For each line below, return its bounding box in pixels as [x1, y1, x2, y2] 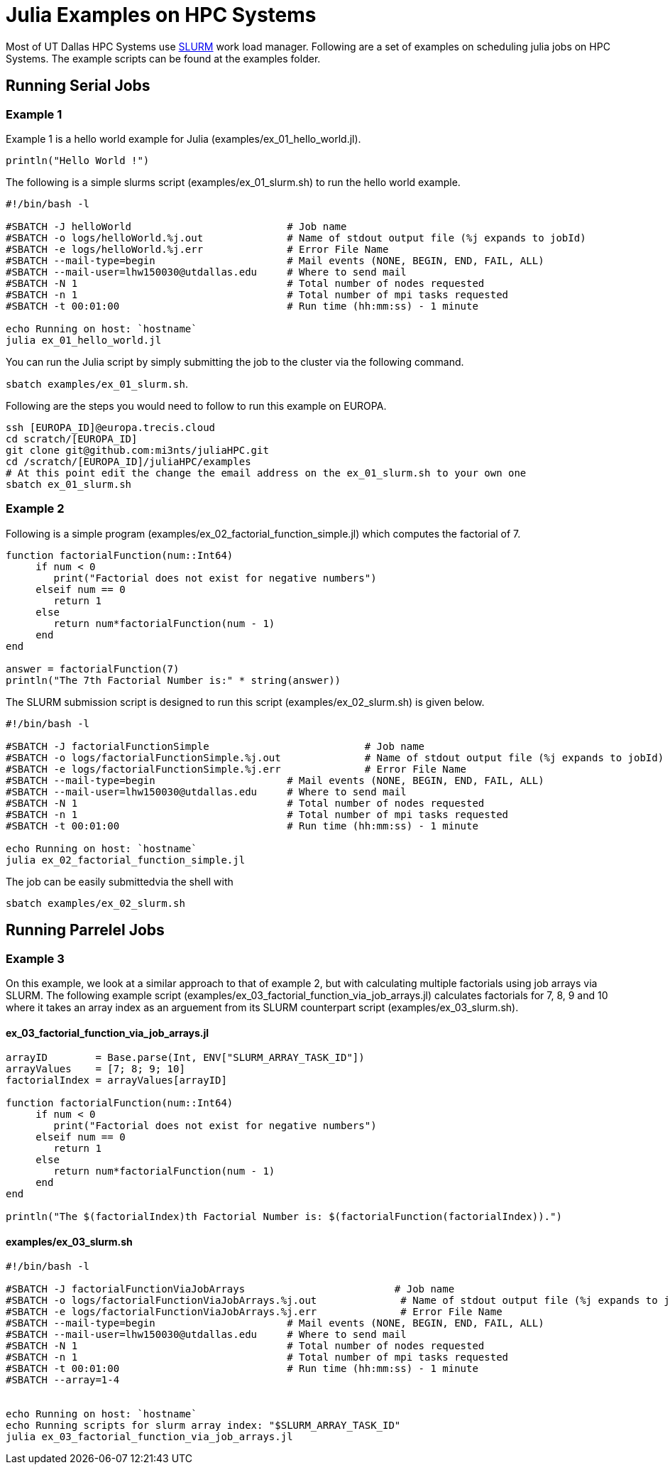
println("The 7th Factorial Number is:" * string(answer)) [6, 674, 341, 686]
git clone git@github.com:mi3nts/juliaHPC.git [6, 444, 269, 456]
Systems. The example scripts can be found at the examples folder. [6, 52, 321, 65]
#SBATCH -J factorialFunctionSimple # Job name [6, 740, 425, 752]
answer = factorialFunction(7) [6, 663, 180, 675]
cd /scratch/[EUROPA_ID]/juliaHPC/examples [6, 455, 251, 467]
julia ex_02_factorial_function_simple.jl [6, 854, 246, 866]
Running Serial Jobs [6, 77, 150, 95]
